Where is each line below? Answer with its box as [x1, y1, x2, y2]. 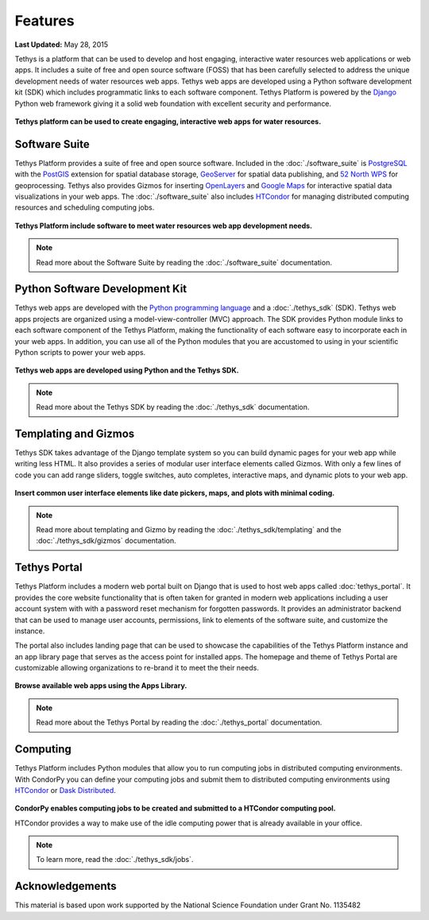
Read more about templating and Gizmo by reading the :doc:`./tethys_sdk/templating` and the [36, 525, 342, 535]
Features [14, 12, 75, 29]
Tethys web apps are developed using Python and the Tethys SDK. [14, 365, 239, 375]
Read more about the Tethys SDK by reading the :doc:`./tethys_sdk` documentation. [36, 402, 310, 412]
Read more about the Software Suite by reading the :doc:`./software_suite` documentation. [36, 257, 333, 267]
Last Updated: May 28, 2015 [14, 40, 109, 49]
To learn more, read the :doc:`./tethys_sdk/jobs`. [36, 855, 194, 864]
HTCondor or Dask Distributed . [14, 785, 117, 794]
